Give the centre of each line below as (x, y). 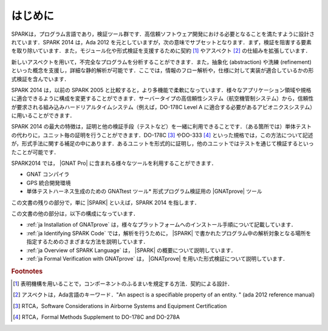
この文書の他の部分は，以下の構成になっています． (75, 213)
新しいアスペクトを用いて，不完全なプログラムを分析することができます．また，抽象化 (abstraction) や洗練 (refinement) (162, 62)
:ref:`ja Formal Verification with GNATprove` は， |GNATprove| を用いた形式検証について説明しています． (157, 258)
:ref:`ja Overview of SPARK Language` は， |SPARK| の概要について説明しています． (131, 250)
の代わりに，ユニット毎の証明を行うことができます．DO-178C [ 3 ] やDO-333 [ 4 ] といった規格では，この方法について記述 (162, 135)
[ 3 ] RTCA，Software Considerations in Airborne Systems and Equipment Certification (120, 306)
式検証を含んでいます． (40, 79)
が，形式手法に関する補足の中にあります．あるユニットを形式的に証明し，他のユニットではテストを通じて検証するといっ (162, 144)
